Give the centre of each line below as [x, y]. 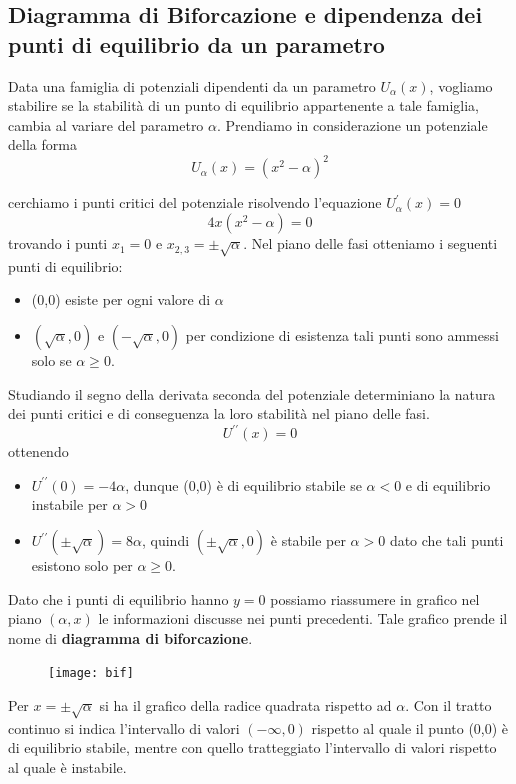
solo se [51, 360]
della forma [42, 144]
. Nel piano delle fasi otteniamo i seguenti [370, 243]
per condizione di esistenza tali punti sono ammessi [342, 335]
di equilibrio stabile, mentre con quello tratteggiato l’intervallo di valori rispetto [252, 747]
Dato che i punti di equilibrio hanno [118, 598]
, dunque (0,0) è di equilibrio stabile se [243, 484]
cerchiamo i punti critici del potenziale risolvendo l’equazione [195, 202]
